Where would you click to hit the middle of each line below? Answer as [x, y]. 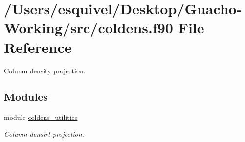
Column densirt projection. [44, 133]
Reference [38, 47]
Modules [26, 97]
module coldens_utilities [41, 117]
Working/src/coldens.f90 [89, 28]
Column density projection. [45, 70]
